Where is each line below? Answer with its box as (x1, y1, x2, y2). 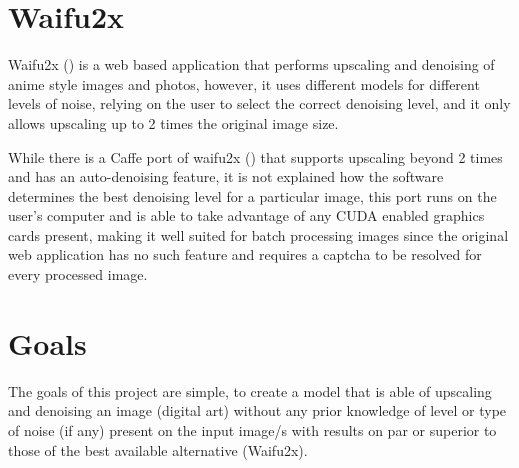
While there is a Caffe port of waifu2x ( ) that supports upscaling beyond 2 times (8, 146, 503, 167)
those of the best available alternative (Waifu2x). (8, 439, 308, 460)
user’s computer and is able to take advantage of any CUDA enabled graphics (8, 205, 485, 226)
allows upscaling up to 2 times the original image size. (8, 112, 339, 133)
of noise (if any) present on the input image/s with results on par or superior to (8, 419, 497, 440)
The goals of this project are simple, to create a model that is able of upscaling (8, 380, 492, 401)
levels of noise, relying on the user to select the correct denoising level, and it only (8, 93, 511, 114)
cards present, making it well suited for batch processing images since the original (8, 224, 509, 245)
